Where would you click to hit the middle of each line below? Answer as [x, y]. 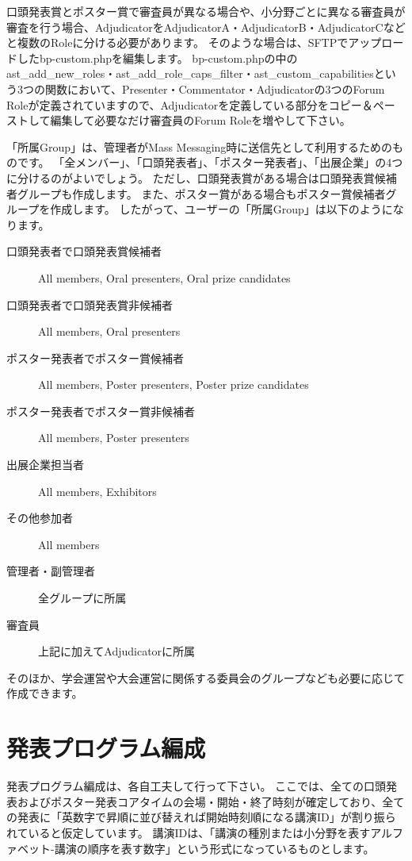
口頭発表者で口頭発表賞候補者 [84, 251]
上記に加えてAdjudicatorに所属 [117, 651]
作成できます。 [45, 693]
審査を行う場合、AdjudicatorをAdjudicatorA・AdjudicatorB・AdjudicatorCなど [206, 27]
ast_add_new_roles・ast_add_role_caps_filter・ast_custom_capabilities [190, 73]
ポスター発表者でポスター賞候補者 [95, 357]
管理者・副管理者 [51, 571]
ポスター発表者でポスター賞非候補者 [101, 411]
